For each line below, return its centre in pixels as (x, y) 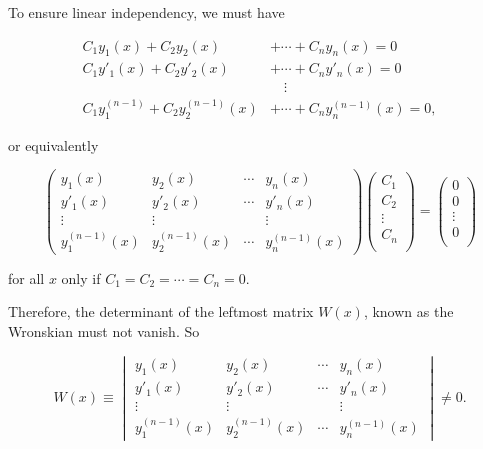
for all (26, 277)
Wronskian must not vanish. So (104, 330)
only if (81, 277)
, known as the (408, 311)
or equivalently (53, 144)
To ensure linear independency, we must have (146, 12)
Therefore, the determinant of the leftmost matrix (161, 311)
